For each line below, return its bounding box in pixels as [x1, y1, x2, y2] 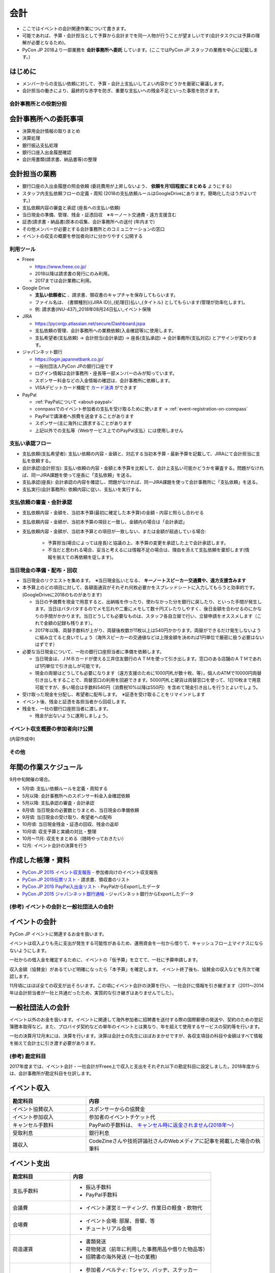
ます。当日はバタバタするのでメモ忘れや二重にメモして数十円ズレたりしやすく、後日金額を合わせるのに [35, 606, 253, 612]
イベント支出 [9, 1159, 50, 1168]
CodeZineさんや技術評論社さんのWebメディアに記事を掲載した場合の [89, 1138, 256, 1145]
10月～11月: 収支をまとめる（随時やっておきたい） [22, 836, 127, 842]
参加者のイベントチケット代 [89, 1114, 155, 1121]
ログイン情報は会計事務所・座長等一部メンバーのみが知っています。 [35, 370, 177, 376]
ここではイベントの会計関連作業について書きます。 [22, 25, 129, 32]
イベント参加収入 [12, 1114, 53, 1121]
